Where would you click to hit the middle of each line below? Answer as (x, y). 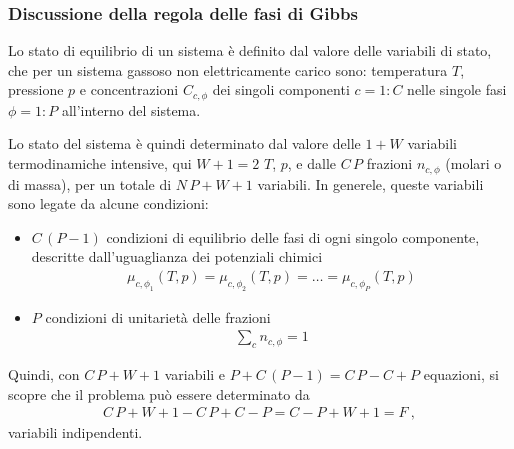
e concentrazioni (129, 89)
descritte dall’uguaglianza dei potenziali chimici (177, 256)
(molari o (473, 163)
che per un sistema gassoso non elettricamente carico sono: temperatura (228, 69)
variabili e (195, 374)
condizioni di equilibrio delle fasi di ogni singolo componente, (293, 236)
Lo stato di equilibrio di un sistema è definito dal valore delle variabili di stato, (250, 50)
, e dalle (312, 163)
